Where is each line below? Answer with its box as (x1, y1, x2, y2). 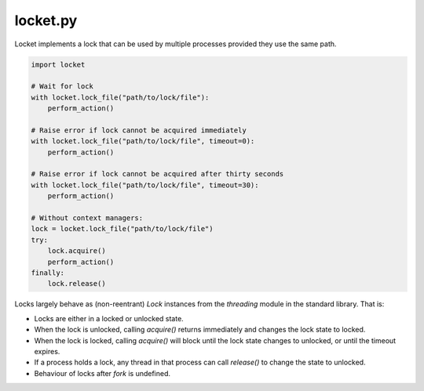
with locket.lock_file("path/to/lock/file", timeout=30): (31, 180, 259, 190)
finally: (31, 268, 65, 277)
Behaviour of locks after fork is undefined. (34, 368, 171, 378)
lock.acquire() (47, 247, 106, 255)
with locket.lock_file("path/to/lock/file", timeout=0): (31, 137, 255, 146)
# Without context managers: (31, 214, 144, 223)
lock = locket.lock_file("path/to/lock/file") (31, 224, 214, 234)
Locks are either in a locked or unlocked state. (34, 313, 184, 323)
